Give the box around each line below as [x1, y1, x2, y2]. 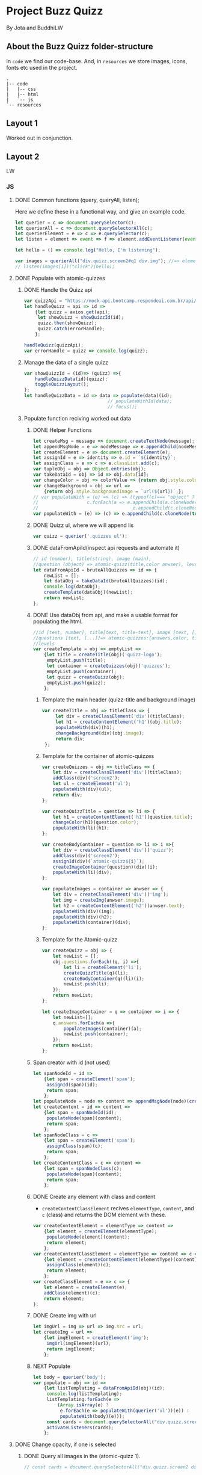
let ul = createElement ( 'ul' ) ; [52, 781, 131, 787]
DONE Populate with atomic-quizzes [14, 274, 105, 282]
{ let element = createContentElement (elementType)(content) [44, 1256, 198, 1263]
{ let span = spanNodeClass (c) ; [44, 1165, 122, 1171]
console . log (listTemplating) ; [46, 1391, 122, 1397]
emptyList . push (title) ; [46, 657, 106, 664]
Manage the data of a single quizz [23, 359, 108, 366]
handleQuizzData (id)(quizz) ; [35, 376, 108, 382]
